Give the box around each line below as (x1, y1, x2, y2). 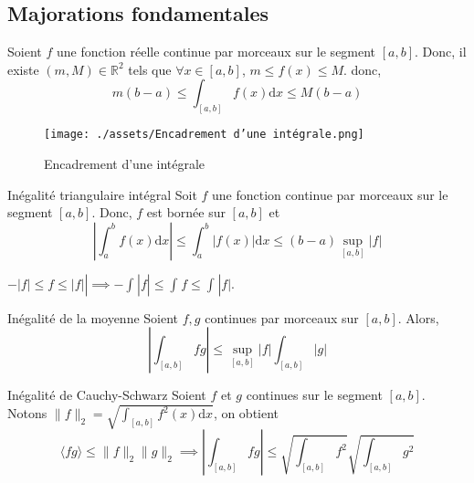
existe (7, 59, 39, 79)
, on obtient (213, 404, 279, 423)
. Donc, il (415, 42, 467, 61)
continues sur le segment (246, 385, 383, 404)
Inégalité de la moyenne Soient (7, 308, 179, 327)
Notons (7, 404, 47, 423)
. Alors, (397, 308, 439, 327)
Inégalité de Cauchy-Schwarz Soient (7, 385, 206, 404)
